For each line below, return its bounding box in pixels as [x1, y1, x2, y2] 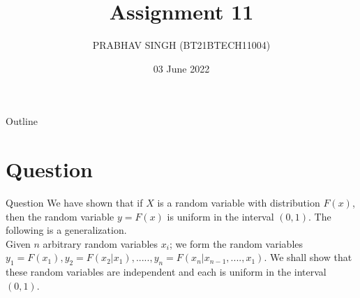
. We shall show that [264, 250, 352, 265]
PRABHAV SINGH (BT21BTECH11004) [92, 38, 271, 52]
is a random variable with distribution [157, 195, 320, 210]
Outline [6, 114, 38, 128]
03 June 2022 [153, 61, 210, 75]
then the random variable [6, 209, 114, 223]
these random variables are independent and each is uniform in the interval [6, 265, 327, 279]
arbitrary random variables [43, 236, 158, 251]
